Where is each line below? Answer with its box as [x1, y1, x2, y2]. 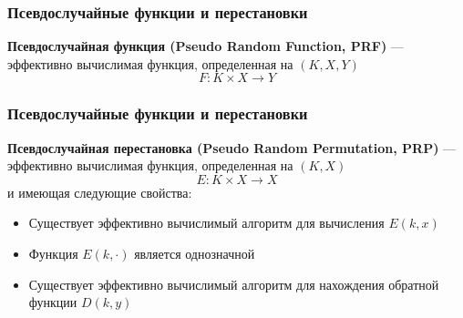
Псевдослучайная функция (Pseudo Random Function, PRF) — [7, 36, 404, 56]
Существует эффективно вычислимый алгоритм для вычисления [28, 213, 385, 232]
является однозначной [134, 244, 255, 262]
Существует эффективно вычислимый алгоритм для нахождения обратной [28, 274, 439, 293]
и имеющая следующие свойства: [7, 182, 192, 201]
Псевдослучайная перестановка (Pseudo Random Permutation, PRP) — [7, 138, 457, 157]
